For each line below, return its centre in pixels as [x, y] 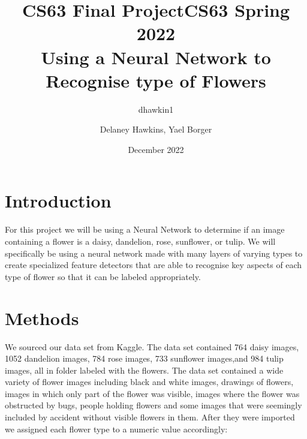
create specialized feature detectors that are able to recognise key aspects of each [153, 265]
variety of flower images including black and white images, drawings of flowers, [149, 382]
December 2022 [156, 149]
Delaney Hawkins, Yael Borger [156, 129]
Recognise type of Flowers [156, 80]
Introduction [58, 201]
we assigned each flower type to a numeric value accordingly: [116, 429]
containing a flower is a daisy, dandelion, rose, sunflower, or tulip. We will [140, 241]
